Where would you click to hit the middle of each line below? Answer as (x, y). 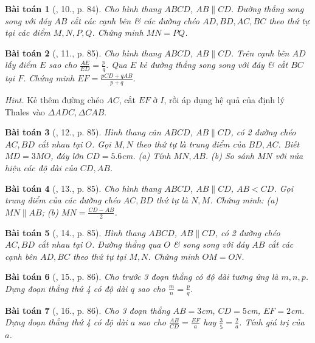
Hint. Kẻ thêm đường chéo (54, 100)
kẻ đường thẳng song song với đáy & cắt (214, 65)
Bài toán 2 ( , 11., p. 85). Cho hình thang (83, 53)
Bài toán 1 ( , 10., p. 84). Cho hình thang (83, 8)
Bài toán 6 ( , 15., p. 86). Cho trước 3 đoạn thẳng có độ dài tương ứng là (142, 277)
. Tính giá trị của (272, 322)
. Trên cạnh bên (260, 53)
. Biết (289, 144)
